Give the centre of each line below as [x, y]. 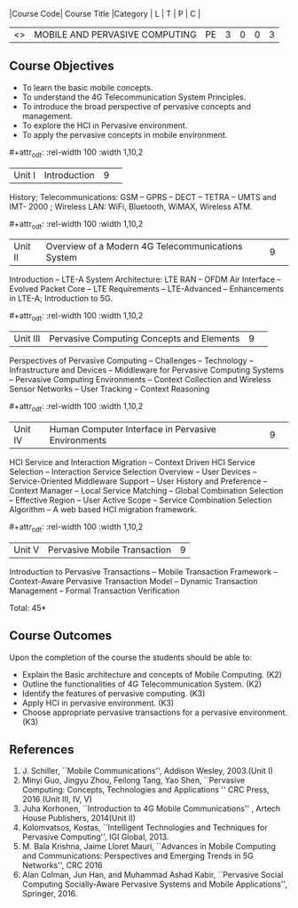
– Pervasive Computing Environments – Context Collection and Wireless [141, 380]
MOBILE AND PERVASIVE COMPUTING [115, 34]
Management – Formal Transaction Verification [94, 591]
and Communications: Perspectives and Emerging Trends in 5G [138, 856]
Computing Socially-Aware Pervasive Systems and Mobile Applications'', [155, 884]
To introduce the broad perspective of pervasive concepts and [136, 106]
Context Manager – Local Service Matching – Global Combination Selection [146, 490]
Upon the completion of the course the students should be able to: [131, 657]
